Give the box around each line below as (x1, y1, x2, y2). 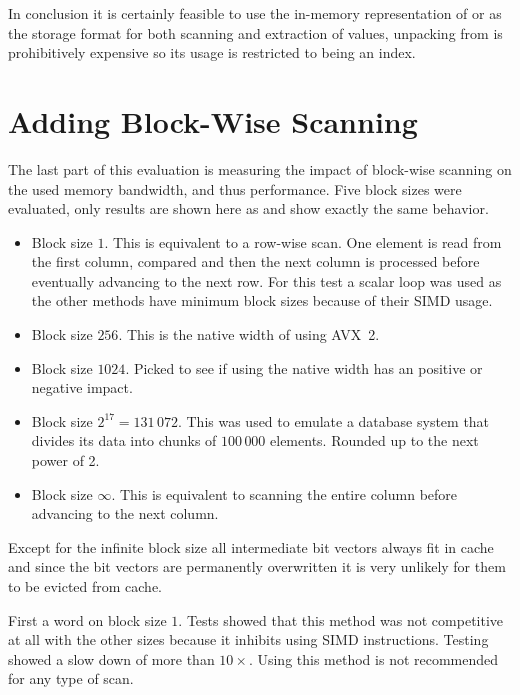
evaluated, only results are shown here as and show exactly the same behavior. (8, 198, 489, 219)
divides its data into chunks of (31, 430, 217, 451)
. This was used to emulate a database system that (177, 410, 490, 431)
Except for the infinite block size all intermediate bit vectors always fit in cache (8, 536, 494, 557)
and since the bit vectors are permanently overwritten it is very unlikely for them (8, 556, 506, 577)
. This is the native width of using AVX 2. (118, 324, 380, 345)
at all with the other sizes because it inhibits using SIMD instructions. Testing (8, 629, 489, 650)
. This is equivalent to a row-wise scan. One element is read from (104, 231, 502, 252)
